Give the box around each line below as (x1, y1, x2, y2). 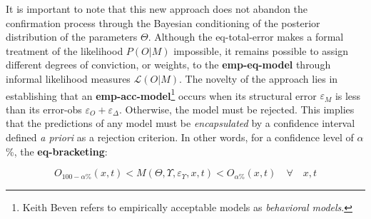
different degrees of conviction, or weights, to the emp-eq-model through (6, 57, 331, 72)
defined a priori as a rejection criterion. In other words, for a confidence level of (6, 130, 354, 144)
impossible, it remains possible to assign (173, 43, 348, 58)
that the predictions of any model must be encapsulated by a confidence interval (6, 116, 355, 131)
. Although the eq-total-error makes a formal (148, 29, 344, 44)
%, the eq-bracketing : (6, 143, 108, 158)
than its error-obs (6, 101, 82, 116)
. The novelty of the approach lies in (178, 71, 338, 86)
